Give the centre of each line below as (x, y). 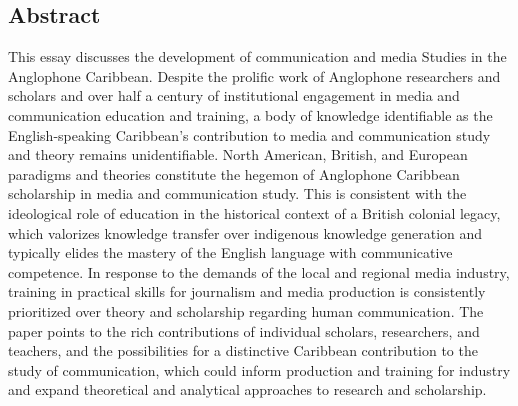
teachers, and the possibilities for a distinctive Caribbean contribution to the (243, 350)
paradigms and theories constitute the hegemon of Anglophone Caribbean (234, 173)
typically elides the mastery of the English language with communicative (230, 252)
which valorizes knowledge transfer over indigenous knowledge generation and (245, 232)
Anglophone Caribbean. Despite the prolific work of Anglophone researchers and (254, 75)
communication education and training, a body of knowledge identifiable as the (250, 114)
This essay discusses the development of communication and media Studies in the (257, 56)
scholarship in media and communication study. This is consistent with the (237, 193)
